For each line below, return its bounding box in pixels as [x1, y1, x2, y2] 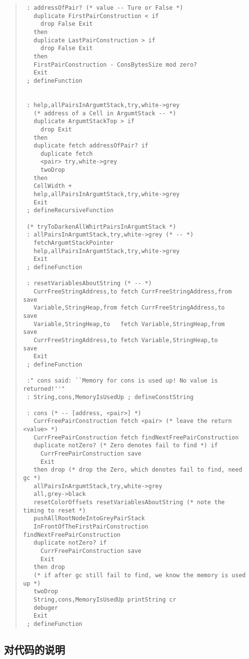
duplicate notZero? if [33, 539, 107, 547]
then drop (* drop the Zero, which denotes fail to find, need [33, 466, 242, 474]
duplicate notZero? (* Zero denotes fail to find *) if [33, 442, 218, 449]
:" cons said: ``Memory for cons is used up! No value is [26, 377, 218, 384]
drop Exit [40, 126, 72, 133]
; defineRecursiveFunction [26, 207, 114, 214]
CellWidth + [33, 183, 72, 190]
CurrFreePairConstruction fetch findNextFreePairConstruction [33, 434, 239, 441]
